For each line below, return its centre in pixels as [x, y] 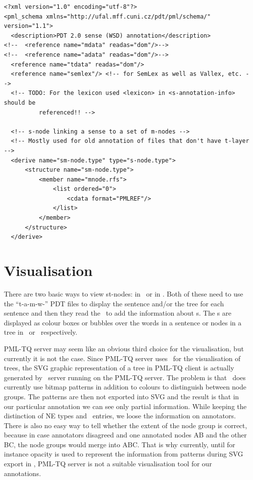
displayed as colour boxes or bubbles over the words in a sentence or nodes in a [123, 322]
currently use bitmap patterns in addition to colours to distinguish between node [125, 387]
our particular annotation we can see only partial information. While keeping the [125, 406]
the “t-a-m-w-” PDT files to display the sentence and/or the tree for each [114, 303]
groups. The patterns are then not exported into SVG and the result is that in [122, 396]
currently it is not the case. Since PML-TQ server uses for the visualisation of [122, 358]
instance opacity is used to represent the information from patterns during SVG [124, 454]
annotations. [23, 473]
